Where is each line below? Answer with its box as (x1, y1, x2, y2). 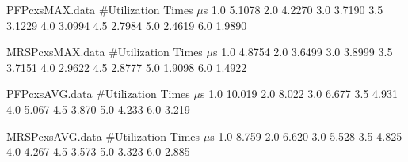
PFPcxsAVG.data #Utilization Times (6, 85, 190, 102)
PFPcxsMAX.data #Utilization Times (6, 2, 193, 17)
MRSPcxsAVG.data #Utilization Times (6, 127, 200, 144)
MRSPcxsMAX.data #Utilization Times (6, 43, 203, 60)
